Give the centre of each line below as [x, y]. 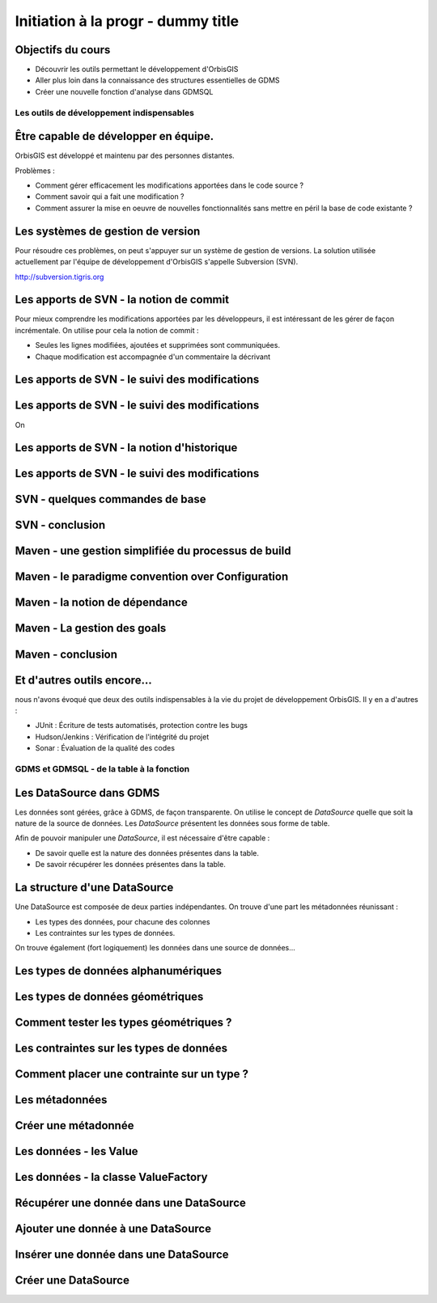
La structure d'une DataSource [94, 888]
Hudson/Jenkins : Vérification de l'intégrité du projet [122, 737]
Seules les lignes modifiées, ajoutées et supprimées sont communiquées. [158, 345]
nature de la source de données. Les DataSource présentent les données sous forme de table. [172, 823]
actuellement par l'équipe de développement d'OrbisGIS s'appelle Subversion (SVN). [157, 262]
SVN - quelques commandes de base [110, 499]
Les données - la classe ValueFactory [111, 1177]
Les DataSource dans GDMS [87, 793]
